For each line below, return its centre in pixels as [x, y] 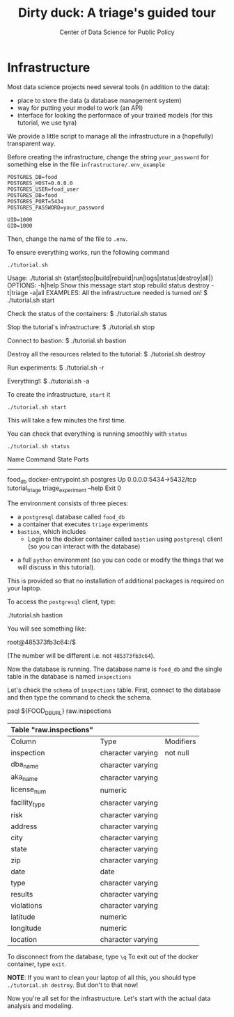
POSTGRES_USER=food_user [43, 189]
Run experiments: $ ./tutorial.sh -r [56, 368]
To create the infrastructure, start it [59, 394]
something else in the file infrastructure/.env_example [86, 164]
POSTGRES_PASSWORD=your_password [56, 207]
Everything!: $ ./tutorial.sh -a [48, 381]
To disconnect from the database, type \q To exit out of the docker [103, 956]
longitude [26, 928]
